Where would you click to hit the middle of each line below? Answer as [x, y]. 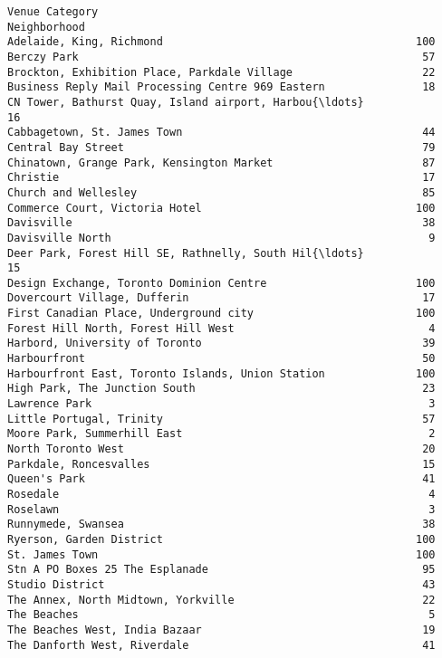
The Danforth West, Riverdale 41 [221, 645]
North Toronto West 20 [221, 449]
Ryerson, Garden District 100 [221, 539]
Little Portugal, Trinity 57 [221, 419]
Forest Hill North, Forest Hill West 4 [221, 328]
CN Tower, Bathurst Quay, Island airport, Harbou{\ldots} [186, 102]
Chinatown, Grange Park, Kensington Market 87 [221, 162]
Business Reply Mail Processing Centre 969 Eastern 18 [221, 87]
